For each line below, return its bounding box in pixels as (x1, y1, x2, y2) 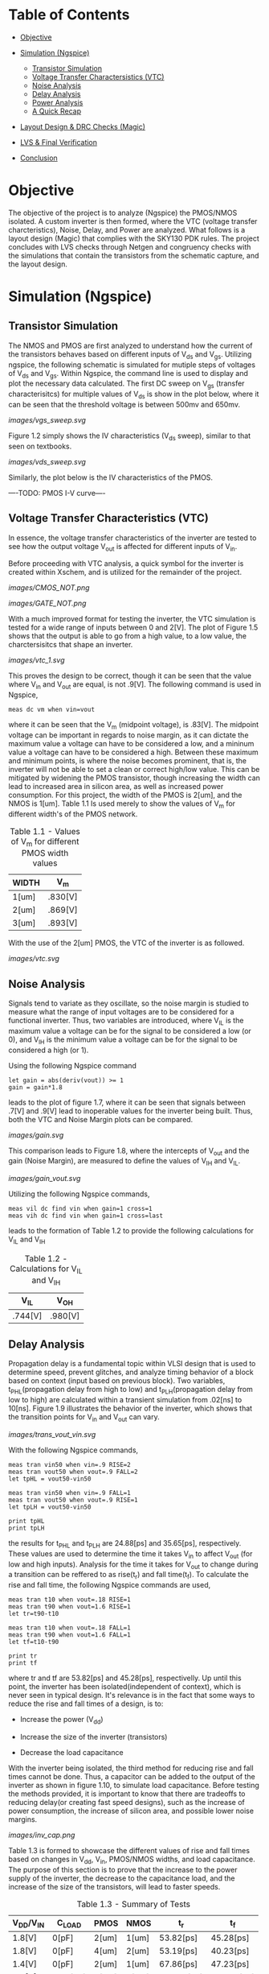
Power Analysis (31, 97, 84, 107)
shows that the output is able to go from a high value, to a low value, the (8, 631, 247, 641)
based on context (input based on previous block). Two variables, (8, 1376, 226, 1386)
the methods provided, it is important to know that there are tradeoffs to (8, 1789, 247, 1798)
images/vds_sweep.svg (8, 456, 87, 466)
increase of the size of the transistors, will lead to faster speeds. (8, 1881, 221, 1891)
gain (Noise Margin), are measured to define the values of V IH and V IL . (8, 1156, 241, 1168)
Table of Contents (8, 6, 130, 24)
